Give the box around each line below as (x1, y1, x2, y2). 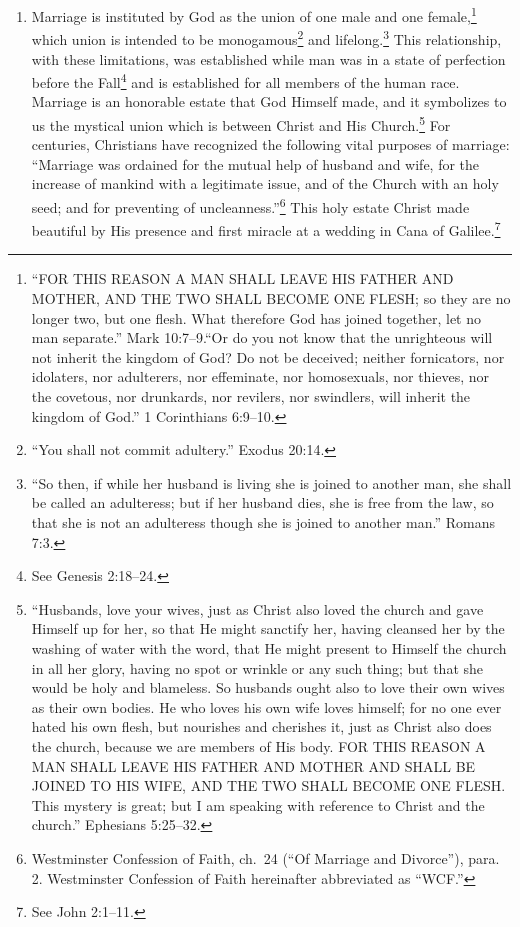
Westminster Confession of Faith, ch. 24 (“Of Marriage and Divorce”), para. (31, 847, 500, 868)
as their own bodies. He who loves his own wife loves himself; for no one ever (31, 696, 502, 717)
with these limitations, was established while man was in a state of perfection (31, 48, 506, 69)
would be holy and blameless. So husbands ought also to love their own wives (31, 677, 505, 698)
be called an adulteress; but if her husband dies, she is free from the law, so (31, 492, 494, 513)
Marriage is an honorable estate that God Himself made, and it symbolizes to (31, 91, 507, 112)
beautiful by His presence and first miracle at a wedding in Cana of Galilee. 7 (31, 217, 501, 240)
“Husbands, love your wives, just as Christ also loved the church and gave (31, 598, 484, 619)
